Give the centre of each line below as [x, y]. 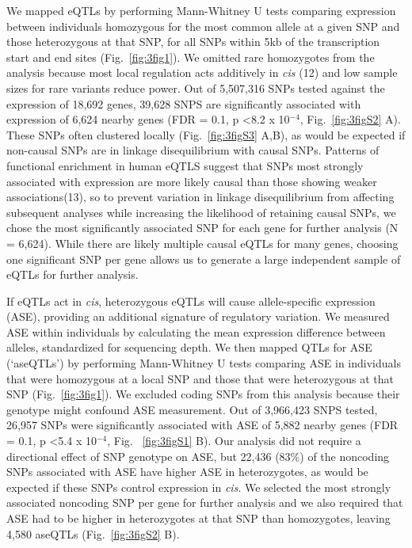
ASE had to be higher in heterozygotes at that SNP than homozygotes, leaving [198, 518]
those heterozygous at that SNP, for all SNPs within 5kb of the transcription [193, 42]
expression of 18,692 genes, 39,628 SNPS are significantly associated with [184, 103]
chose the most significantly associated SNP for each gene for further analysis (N [202, 228]
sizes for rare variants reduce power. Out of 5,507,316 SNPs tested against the [196, 88]
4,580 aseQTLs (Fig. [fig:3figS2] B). [93, 533]
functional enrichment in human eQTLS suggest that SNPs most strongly [185, 165]
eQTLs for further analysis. [72, 274]
